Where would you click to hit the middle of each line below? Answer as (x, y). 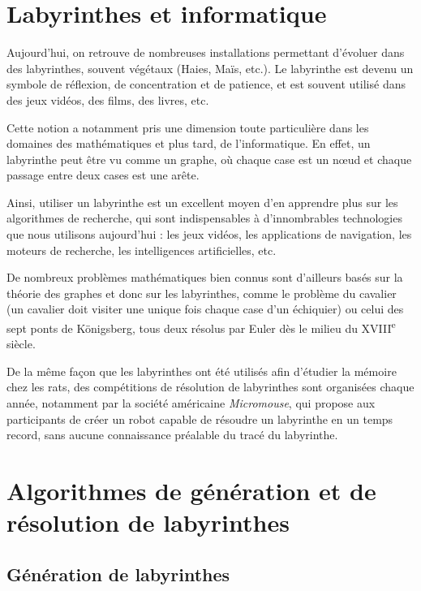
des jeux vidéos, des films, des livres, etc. (108, 99)
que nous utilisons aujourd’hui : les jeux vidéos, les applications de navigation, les (209, 234)
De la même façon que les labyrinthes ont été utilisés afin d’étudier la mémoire (202, 371)
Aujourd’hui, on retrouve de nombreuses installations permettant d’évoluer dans (206, 52)
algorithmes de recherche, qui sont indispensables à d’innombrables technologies (204, 218)
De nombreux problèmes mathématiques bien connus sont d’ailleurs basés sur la (205, 277)
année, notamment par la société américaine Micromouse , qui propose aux (191, 403)
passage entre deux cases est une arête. (103, 175)
